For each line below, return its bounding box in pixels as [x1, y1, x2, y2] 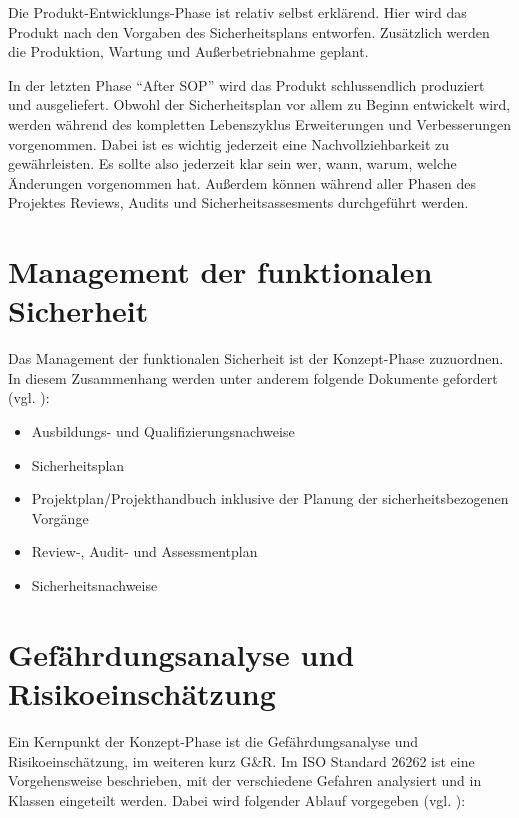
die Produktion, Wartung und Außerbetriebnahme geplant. [8, 41, 369, 62]
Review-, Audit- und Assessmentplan [31, 541, 258, 562]
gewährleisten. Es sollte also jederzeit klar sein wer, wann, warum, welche [8, 153, 457, 174]
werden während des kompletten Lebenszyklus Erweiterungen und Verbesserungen [8, 113, 512, 134]
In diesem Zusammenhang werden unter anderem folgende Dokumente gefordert [8, 367, 498, 388]
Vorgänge [31, 507, 89, 528]
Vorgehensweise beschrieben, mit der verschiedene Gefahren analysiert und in [8, 770, 482, 791]
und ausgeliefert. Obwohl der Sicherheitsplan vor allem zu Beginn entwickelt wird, [8, 94, 511, 115]
